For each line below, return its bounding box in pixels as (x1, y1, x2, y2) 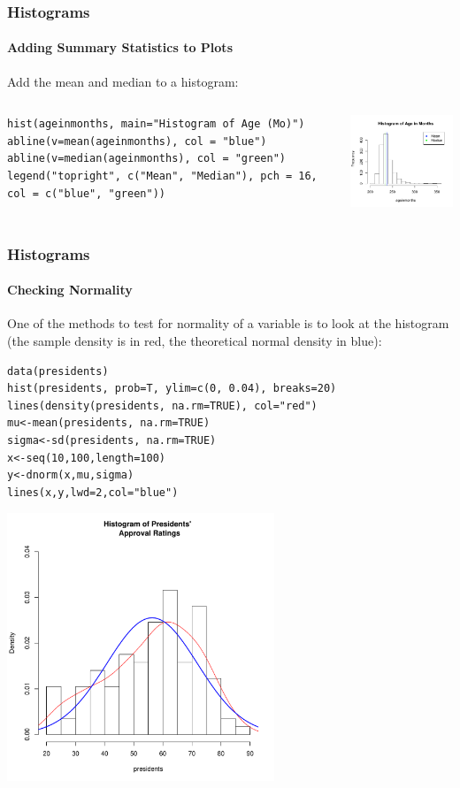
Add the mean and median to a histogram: (7, 72, 239, 90)
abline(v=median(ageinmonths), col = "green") (7, 152, 286, 165)
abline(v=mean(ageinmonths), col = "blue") (7, 134, 267, 148)
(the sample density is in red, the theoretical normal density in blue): (7, 332, 382, 349)
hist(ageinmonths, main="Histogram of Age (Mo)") (7, 118, 305, 131)
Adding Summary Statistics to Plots (7, 38, 233, 57)
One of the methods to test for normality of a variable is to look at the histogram (7, 314, 449, 333)
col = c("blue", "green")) (7, 187, 165, 200)
